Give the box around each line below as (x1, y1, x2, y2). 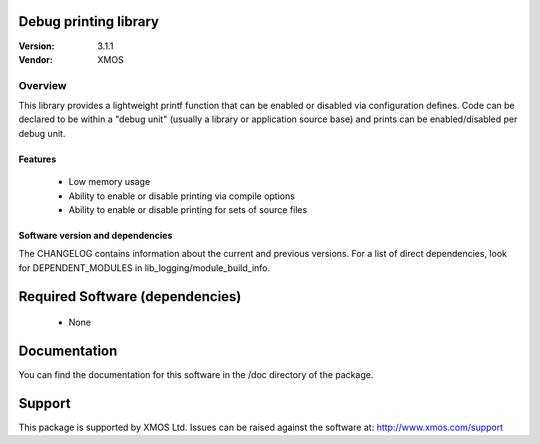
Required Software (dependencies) (18, 288, 242, 305)
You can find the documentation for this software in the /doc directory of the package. (18, 369, 374, 381)
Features (18, 153, 57, 165)
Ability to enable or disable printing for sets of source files (68, 204, 308, 215)
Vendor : (18, 53, 54, 65)
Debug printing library (18, 13, 160, 30)
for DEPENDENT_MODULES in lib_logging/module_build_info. (18, 261, 270, 274)
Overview (18, 78, 67, 92)
